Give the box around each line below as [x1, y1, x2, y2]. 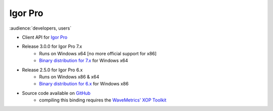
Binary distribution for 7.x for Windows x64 [39, 58, 128, 64]
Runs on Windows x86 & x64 [39, 73, 100, 80]
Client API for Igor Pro [22, 34, 68, 40]
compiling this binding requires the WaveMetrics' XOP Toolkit [39, 97, 167, 103]
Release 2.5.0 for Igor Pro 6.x [22, 67, 83, 73]
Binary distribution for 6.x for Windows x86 [39, 81, 129, 87]
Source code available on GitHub [22, 90, 91, 96]
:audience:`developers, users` [9, 25, 72, 31]
